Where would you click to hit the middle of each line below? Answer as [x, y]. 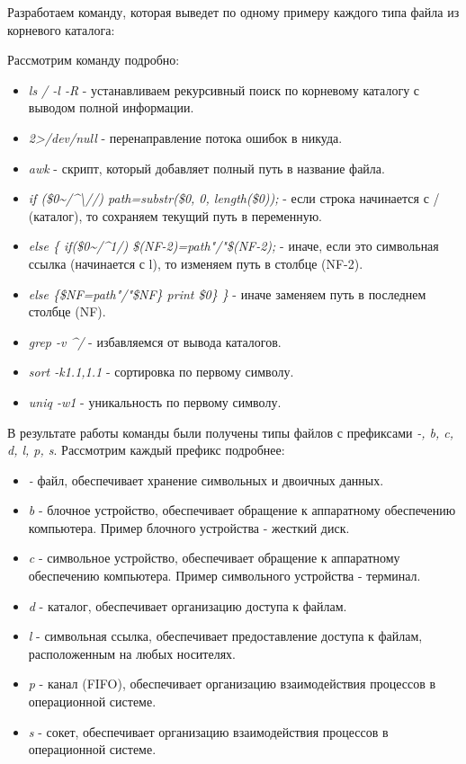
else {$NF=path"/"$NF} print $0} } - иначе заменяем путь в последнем [227, 293]
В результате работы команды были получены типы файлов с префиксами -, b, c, [230, 432]
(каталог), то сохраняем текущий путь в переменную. [175, 215]
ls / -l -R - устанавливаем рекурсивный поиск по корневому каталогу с [224, 89]
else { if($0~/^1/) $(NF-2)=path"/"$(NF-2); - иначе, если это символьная [233, 246]
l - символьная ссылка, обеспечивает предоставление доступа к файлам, [225, 636]
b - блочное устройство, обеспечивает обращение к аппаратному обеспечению [242, 510]
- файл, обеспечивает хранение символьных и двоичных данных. [206, 480]
